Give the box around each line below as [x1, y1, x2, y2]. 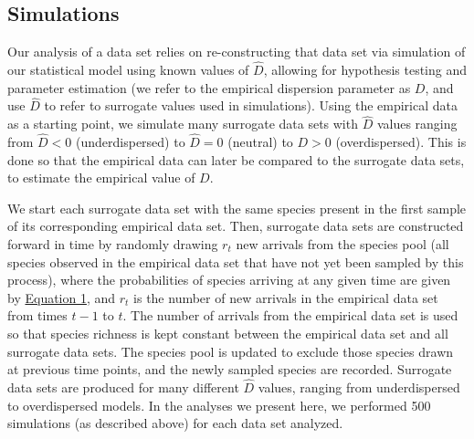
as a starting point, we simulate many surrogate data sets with [7, 114, 358, 133]
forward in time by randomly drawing [7, 235, 218, 254]
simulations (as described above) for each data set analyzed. [7, 413, 343, 433]
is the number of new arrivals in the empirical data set [133, 287, 438, 307]
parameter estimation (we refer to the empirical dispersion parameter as [7, 78, 411, 97]
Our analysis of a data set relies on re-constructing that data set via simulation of [7, 42, 466, 61]
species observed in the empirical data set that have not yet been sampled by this [7, 252, 464, 271]
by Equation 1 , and [7, 287, 116, 307]
